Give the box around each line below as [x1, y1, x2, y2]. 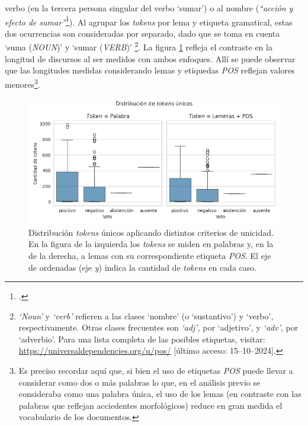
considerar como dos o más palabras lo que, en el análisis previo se [18, 376, 261, 388]
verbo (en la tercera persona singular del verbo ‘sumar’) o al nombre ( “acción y [5, 2, 293, 14]
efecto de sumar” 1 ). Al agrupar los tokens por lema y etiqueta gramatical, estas [5, 14, 293, 28]
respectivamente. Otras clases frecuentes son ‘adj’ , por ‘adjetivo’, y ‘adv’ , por [18, 321, 299, 334]
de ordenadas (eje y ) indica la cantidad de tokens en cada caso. [28, 261, 257, 273]
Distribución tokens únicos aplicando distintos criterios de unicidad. [28, 226, 274, 238]
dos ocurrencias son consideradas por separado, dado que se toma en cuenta [5, 27, 280, 39]
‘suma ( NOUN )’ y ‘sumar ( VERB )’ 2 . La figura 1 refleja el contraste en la [5, 39, 272, 53]
